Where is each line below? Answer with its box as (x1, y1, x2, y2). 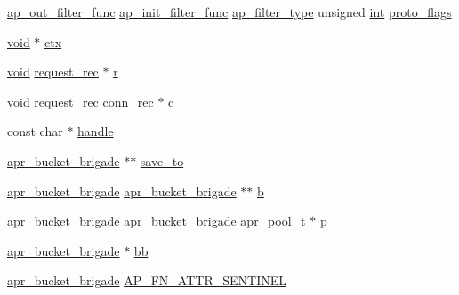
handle (77, 122, 114, 140)
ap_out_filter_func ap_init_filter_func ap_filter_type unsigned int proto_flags (7, 3, 452, 20)
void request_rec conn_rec (7, 92, 154, 110)
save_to (140, 151, 184, 170)
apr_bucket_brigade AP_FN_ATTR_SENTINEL (7, 271, 286, 290)
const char (7, 122, 63, 140)
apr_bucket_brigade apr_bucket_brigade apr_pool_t (7, 211, 306, 230)
